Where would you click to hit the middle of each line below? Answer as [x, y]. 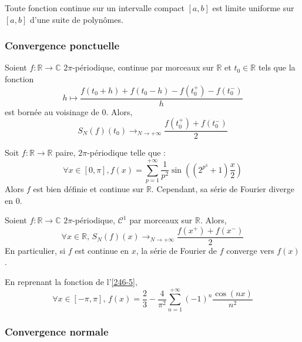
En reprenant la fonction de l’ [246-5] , [71, 281]
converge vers [250, 250]
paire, [66, 152]
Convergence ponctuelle [62, 46]
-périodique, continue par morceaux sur [143, 67]
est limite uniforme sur [253, 8]
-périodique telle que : [126, 152]
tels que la [277, 67]
